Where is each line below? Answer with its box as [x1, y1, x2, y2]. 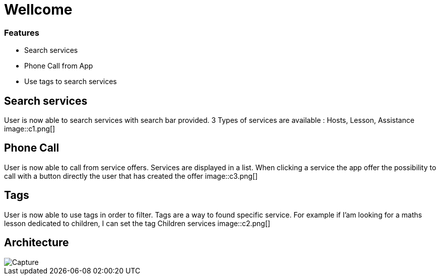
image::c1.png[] [4, 124, 55, 133]
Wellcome [4, 1, 73, 18]
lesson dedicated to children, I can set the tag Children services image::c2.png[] [4, 219, 271, 228]
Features [4, 27, 39, 38]
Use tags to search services [24, 77, 117, 86]
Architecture [4, 236, 69, 249]
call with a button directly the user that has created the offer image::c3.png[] [4, 171, 258, 180]
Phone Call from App [24, 61, 93, 71]
